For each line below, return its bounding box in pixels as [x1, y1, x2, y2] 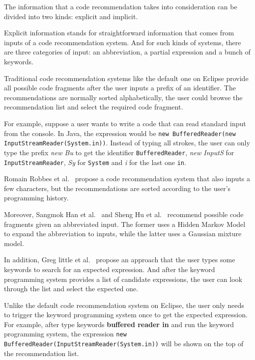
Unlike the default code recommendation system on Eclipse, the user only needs [4, 300, 244, 310]
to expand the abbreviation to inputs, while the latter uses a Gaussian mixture [4, 228, 242, 239]
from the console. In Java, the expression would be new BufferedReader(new [4, 128, 236, 138]
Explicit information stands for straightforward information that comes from [4, 28, 234, 38]
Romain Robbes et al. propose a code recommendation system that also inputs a [4, 173, 251, 184]
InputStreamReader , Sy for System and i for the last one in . [4, 157, 186, 167]
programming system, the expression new [4, 329, 127, 339]
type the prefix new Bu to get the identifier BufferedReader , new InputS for [4, 147, 234, 157]
